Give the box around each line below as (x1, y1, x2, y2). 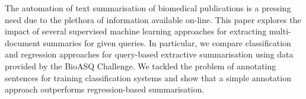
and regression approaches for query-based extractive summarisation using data (5, 48, 294, 60)
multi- (269, 25, 291, 37)
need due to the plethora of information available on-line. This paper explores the (5, 13, 301, 25)
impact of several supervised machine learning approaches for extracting (5, 25, 267, 37)
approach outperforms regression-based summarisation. (5, 83, 205, 95)
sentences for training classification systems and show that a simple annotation (5, 71, 291, 84)
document (5, 36, 40, 49)
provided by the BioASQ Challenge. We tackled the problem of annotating (5, 59, 276, 72)
